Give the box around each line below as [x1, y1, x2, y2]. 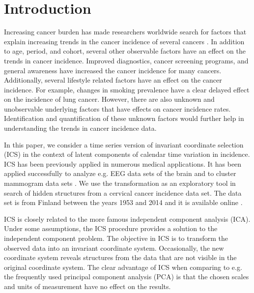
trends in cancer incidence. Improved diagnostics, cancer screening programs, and [4, 55, 249, 65]
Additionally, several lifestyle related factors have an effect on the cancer [4, 75, 222, 85]
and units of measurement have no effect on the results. [4, 281, 171, 291]
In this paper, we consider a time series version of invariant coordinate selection [4, 139, 244, 149]
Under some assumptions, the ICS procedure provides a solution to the [4, 223, 218, 234]
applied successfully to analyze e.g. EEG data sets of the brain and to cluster [4, 168, 236, 178]
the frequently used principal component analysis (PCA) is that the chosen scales [4, 271, 249, 282]
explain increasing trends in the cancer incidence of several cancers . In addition [4, 36, 245, 46]
